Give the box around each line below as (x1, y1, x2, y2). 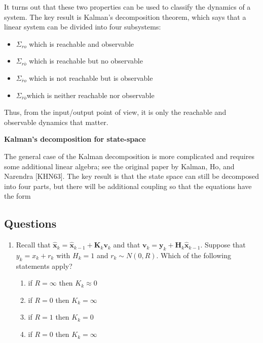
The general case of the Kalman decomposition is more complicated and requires (4, 150, 254, 161)
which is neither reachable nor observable (26, 89, 155, 100)
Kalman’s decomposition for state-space (4, 134, 146, 144)
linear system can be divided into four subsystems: (4, 21, 161, 32)
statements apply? (16, 260, 72, 271)
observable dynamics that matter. (4, 116, 108, 127)
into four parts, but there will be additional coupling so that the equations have (4, 180, 252, 191)
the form (4, 191, 31, 201)
